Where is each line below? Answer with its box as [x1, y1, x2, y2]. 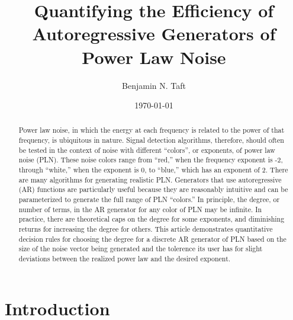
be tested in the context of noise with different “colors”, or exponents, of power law [18, 145, 275, 155]
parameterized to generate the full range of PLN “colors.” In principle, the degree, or [18, 194, 280, 204]
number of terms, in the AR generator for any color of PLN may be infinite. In [18, 204, 262, 214]
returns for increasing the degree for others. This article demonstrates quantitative [18, 224, 273, 234]
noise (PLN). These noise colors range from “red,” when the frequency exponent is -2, [18, 155, 283, 165]
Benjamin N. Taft [122, 79, 186, 91]
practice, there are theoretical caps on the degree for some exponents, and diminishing [18, 214, 285, 224]
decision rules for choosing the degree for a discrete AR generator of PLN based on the [18, 233, 286, 244]
